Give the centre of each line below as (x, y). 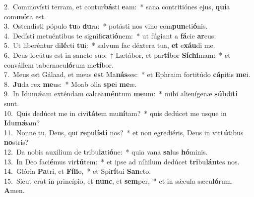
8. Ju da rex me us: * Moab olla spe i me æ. (70, 84)
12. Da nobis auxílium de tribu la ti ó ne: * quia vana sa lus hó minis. (106, 151)
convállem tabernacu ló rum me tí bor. (59, 64)
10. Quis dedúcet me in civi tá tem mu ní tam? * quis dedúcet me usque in (115, 113)
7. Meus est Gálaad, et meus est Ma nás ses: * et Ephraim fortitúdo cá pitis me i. (127, 74)
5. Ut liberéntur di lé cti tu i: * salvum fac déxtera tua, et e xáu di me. (110, 45)
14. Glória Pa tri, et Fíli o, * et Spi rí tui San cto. (78, 171)
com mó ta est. (25, 16)
